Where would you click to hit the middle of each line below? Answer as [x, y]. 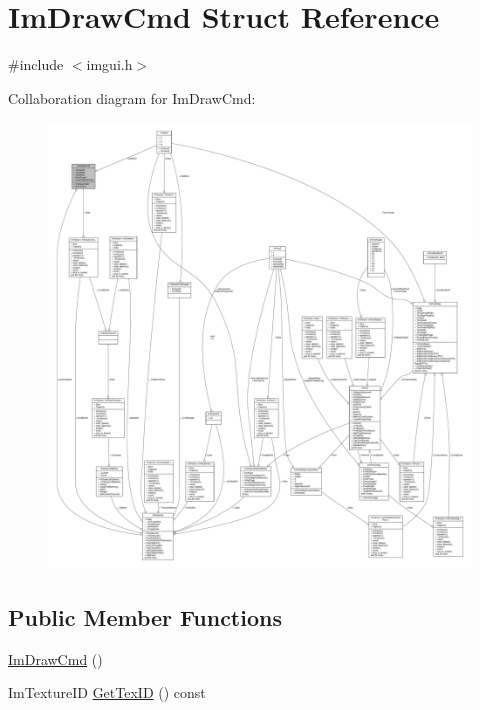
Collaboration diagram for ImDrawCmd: [132, 97]
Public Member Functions [145, 616]
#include [36, 64]
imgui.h [109, 64]
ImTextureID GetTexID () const [107, 692]
